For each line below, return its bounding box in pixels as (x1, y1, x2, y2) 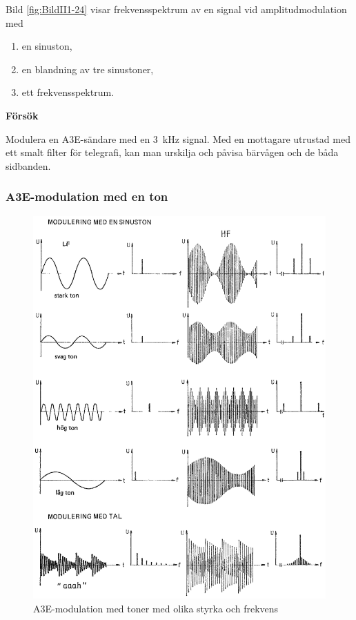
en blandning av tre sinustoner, (21, 61, 154, 76)
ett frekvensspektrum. (21, 85, 115, 99)
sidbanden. (6, 158, 51, 173)
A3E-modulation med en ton (6, 188, 168, 205)
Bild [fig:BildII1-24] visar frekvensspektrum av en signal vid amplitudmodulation (6, 2, 347, 16)
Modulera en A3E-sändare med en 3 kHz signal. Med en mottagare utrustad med (6, 131, 350, 146)
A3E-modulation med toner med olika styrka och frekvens (33, 601, 279, 615)
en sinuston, (21, 39, 72, 53)
